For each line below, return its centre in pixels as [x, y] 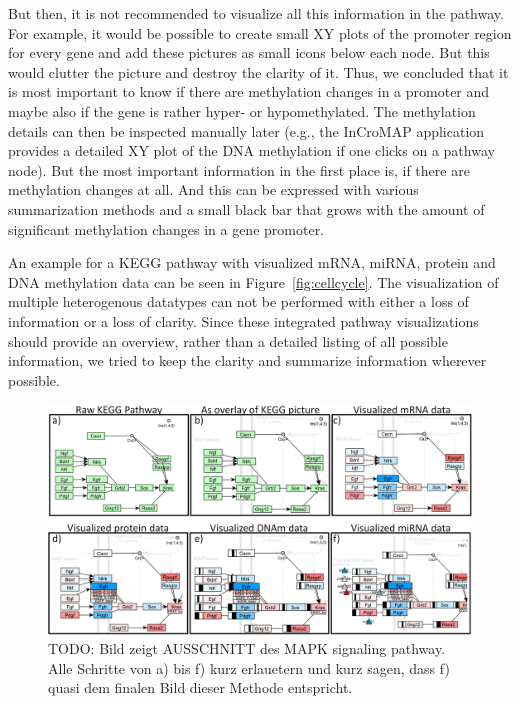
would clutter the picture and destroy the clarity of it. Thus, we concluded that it [258, 71]
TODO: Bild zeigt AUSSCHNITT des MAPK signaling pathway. [247, 648]
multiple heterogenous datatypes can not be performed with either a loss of [238, 301]
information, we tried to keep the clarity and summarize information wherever [247, 360]
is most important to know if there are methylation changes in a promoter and [249, 91]
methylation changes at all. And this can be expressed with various [213, 189]
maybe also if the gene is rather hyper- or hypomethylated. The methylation [242, 110]
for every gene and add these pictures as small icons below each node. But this [249, 52]
